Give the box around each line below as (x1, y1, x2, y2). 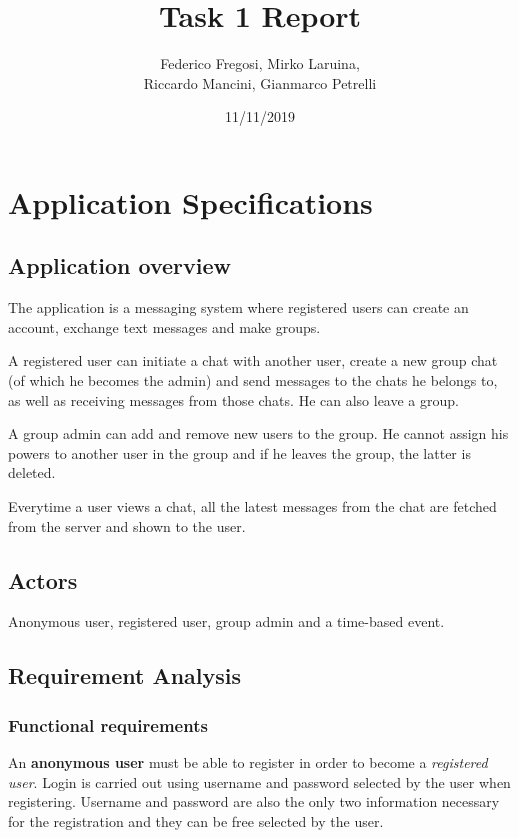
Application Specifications (8, 181, 373, 222)
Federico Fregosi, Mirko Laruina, (160, 53, 360, 74)
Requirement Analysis (8, 660, 242, 691)
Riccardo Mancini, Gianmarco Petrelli (143, 72, 377, 93)
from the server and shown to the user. (8, 515, 246, 536)
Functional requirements (8, 712, 208, 737)
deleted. (8, 462, 56, 483)
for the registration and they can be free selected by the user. (8, 810, 384, 831)
